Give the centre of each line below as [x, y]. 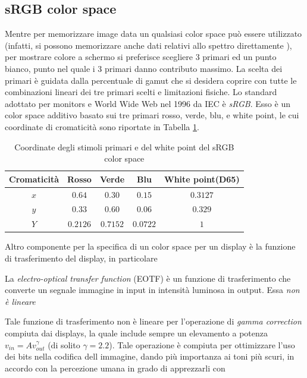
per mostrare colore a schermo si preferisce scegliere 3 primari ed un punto [141, 57]
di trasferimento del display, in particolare [81, 258]
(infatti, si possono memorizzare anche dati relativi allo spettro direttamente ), [148, 45]
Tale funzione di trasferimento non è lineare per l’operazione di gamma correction [153, 321]
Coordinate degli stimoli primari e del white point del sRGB [124, 147]
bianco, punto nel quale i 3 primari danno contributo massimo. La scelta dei [144, 68]
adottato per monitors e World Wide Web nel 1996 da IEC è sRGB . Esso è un [148, 103]
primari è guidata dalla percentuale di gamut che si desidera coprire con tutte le [151, 80]
